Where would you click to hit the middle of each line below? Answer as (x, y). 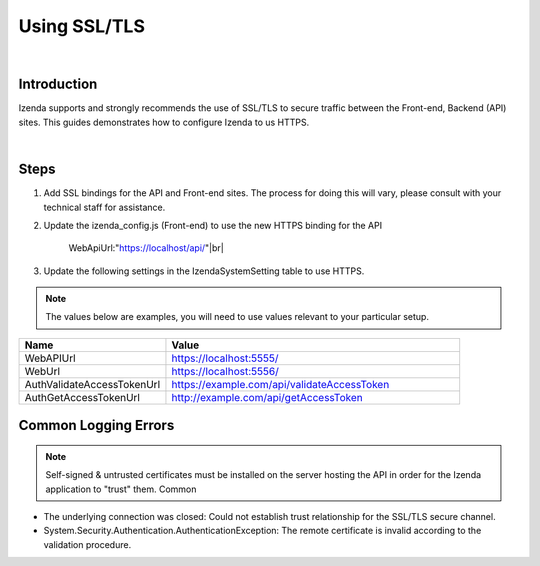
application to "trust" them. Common (121, 489)
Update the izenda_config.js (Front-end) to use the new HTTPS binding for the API (213, 225)
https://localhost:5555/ (225, 358)
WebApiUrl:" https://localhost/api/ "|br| (146, 248)
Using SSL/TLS (81, 26)
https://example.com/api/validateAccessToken (280, 384)
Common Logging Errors (96, 425)
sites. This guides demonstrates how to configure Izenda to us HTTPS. (164, 122)
